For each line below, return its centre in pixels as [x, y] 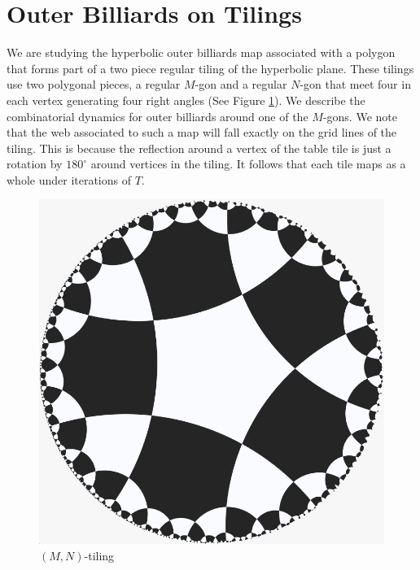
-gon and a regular [241, 84]
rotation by [35, 164]
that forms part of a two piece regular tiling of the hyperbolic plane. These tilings [210, 68]
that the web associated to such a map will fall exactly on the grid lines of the [202, 132]
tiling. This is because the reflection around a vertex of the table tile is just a [199, 148]
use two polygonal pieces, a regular [94, 84]
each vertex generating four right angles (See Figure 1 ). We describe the [186, 100]
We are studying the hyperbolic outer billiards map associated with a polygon [201, 52]
